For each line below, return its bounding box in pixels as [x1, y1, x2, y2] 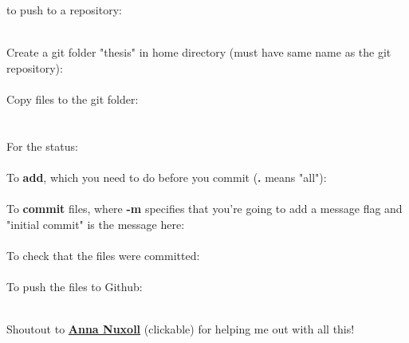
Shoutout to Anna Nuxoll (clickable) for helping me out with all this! [6, 321, 355, 337]
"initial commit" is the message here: [6, 215, 185, 232]
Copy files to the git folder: [6, 90, 139, 107]
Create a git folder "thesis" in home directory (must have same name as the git [6, 44, 391, 61]
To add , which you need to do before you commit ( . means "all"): [6, 168, 327, 185]
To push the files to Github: [6, 278, 143, 295]
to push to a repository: [6, 2, 122, 18]
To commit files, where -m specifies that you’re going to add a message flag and [6, 200, 403, 217]
